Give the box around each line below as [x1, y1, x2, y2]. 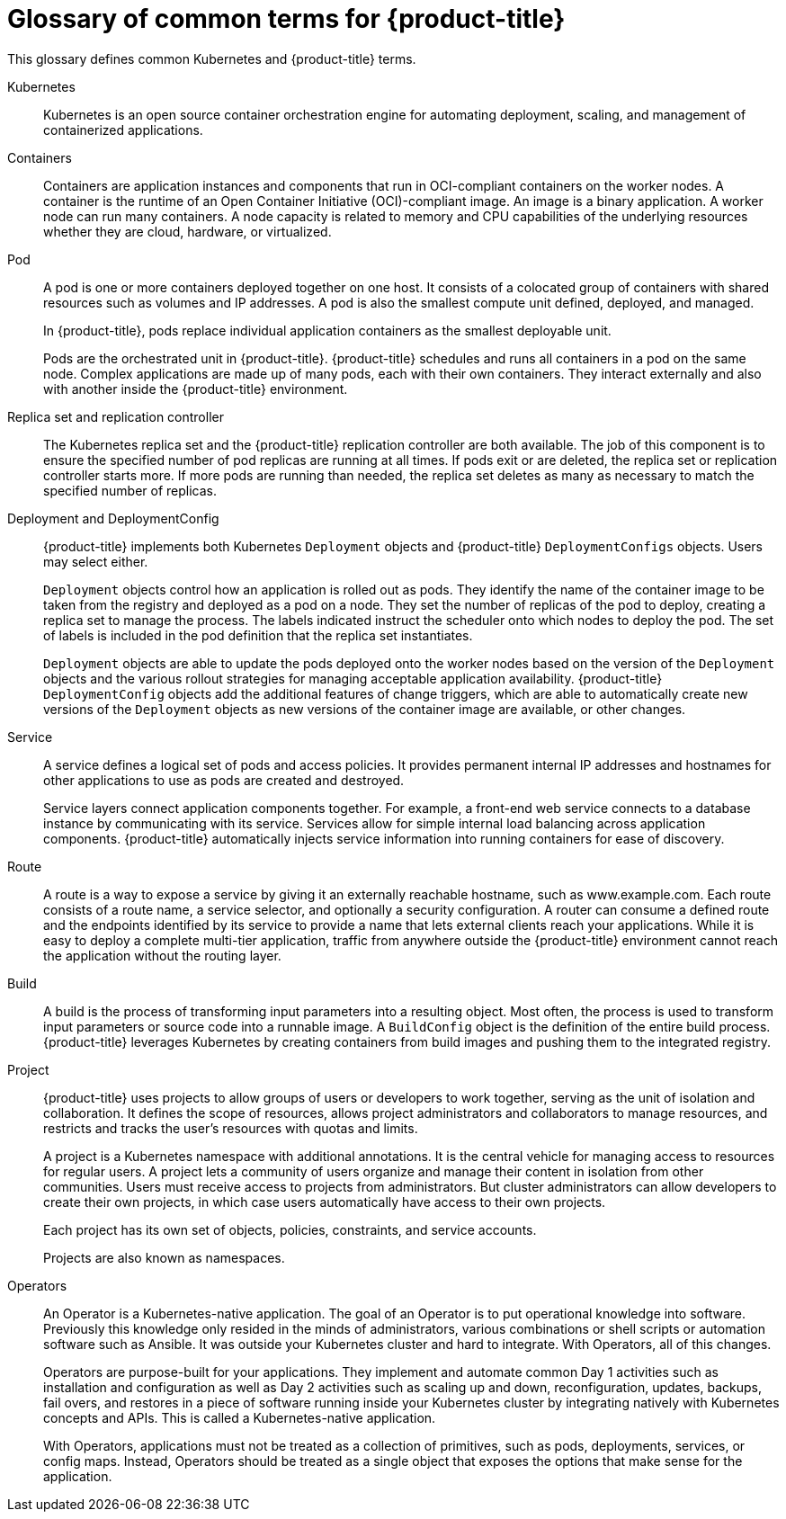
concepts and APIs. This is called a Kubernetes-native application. [43, 1409, 436, 1425]
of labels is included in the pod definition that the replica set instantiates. [43, 627, 473, 643]
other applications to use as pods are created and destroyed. [43, 772, 405, 788]
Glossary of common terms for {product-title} [7, 4, 566, 34]
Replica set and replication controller [7, 408, 224, 424]
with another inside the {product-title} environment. [43, 380, 348, 397]
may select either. [43, 553, 148, 569]
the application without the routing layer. [43, 947, 281, 963]
